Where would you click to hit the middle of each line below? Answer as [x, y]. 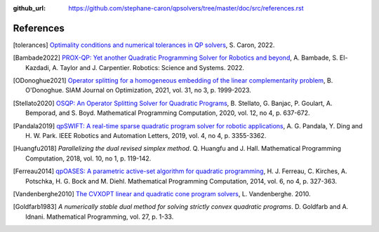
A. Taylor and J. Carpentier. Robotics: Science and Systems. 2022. [148, 67]
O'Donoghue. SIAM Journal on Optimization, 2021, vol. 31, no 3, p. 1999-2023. [139, 90]
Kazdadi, [38, 67]
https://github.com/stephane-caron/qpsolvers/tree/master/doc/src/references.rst [186, 8]
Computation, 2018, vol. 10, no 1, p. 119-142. [88, 158]
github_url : [29, 8]
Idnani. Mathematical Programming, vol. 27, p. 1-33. [100, 217]
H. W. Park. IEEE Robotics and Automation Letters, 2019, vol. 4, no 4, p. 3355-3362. [146, 136]
